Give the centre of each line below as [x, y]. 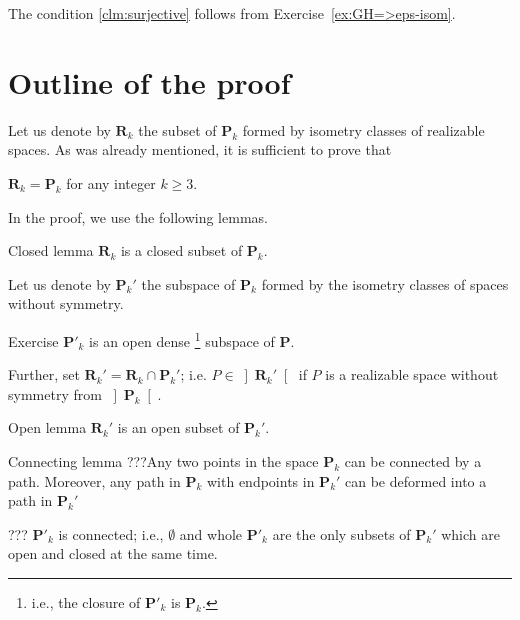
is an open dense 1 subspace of [182, 339]
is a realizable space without [412, 374]
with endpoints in [261, 480]
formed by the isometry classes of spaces [385, 283]
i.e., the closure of [86, 601]
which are [470, 533]
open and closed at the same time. [113, 553]
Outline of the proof [149, 81]
